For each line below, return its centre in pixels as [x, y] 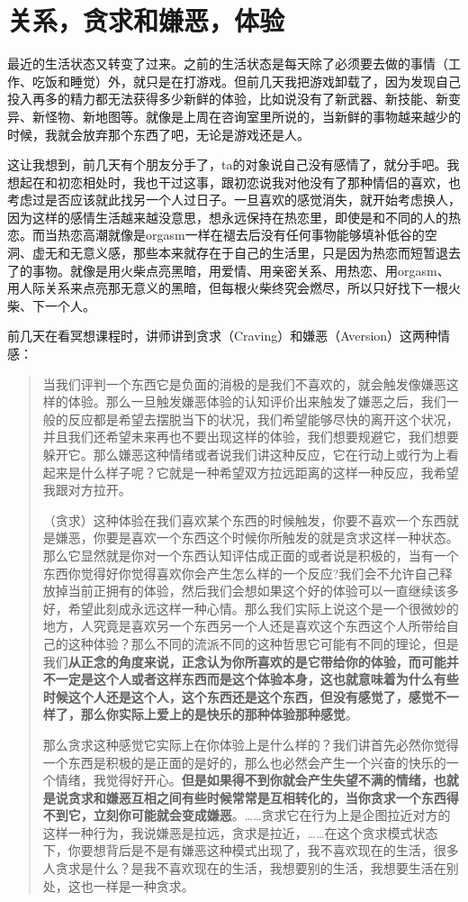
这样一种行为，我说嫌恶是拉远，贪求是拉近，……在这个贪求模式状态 [240, 832]
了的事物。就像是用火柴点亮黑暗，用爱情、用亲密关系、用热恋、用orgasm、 [229, 270]
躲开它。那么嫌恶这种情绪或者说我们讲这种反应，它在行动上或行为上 [244, 454]
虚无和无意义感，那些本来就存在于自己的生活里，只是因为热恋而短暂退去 [246, 253]
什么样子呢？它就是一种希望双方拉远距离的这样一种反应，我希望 [270, 472]
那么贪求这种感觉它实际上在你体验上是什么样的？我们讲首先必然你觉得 [251, 744]
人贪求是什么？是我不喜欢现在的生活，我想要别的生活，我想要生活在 [244, 868]
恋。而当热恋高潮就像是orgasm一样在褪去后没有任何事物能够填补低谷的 [216, 235]
